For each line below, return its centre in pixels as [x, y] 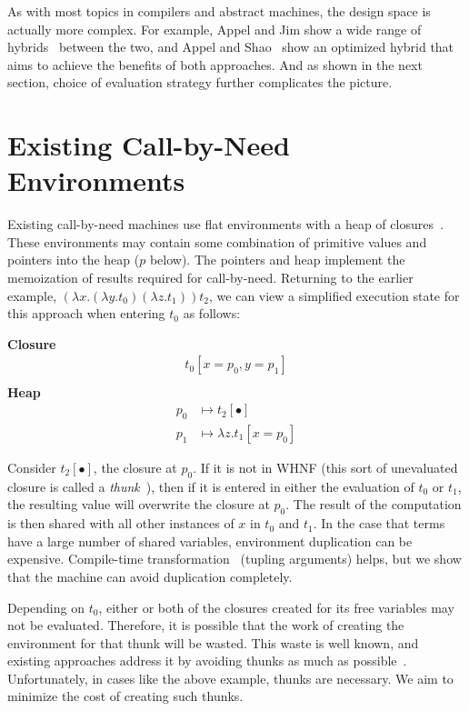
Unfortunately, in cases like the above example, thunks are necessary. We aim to [230, 678]
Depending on [46, 607]
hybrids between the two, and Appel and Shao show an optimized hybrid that [231, 47]
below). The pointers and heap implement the [277, 260]
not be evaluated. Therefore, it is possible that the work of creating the [206, 625]
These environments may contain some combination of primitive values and [217, 241]
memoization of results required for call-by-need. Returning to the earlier [210, 278]
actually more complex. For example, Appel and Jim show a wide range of [215, 29]
